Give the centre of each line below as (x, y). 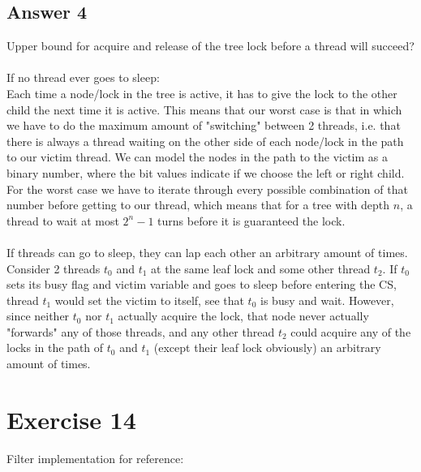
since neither (38, 316)
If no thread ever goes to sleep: (83, 77)
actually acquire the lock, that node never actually (243, 316)
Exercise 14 (71, 419)
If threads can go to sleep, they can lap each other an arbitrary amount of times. (207, 252)
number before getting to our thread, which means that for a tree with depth (198, 205)
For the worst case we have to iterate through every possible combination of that (207, 189)
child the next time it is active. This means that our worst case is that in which (204, 109)
